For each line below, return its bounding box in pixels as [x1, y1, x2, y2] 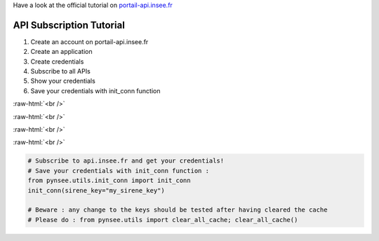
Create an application [30, 48, 93, 56]
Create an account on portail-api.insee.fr [30, 37, 149, 46]
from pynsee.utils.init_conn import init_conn [27, 177, 191, 185]
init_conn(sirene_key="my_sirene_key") [27, 186, 165, 194]
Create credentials [30, 57, 84, 66]
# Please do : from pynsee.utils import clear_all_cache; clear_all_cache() [27, 216, 298, 223]
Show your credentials [30, 77, 96, 85]
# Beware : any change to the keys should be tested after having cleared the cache [27, 206, 328, 214]
